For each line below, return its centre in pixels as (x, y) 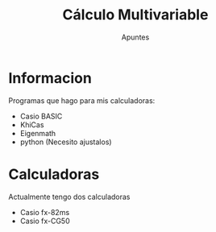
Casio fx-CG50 (45, 221)
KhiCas (32, 124)
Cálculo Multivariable (135, 15)
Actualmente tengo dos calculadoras (69, 197)
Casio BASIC (41, 116)
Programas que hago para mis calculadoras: (82, 100)
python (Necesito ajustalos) (66, 142)
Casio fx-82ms (45, 212)
